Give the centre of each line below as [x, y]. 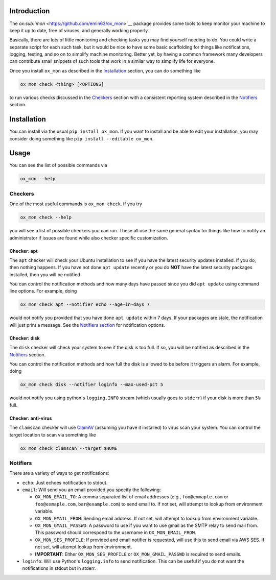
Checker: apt [24, 251]
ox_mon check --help [46, 217]
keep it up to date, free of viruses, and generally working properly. [79, 30]
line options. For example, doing [43, 291]
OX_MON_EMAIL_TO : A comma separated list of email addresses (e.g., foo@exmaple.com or [132, 497]
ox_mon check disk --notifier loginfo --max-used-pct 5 [92, 385]
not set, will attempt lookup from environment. [84, 547]
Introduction [30, 11]
